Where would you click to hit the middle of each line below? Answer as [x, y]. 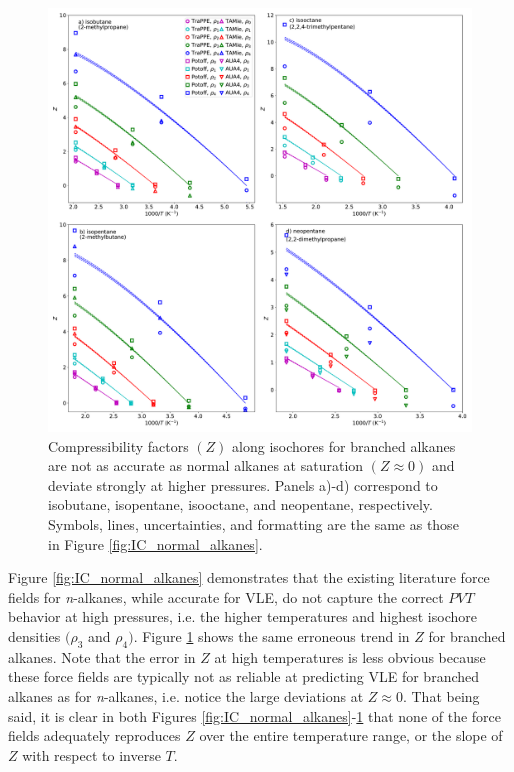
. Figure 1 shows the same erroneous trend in [271, 635]
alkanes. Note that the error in [102, 656]
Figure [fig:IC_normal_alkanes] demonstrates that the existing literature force [249, 577]
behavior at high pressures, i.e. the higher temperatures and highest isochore [242, 616]
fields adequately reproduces [94, 735]
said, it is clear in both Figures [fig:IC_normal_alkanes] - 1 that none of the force [255, 715]
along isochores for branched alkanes [344, 445]
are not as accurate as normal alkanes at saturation [206, 465]
